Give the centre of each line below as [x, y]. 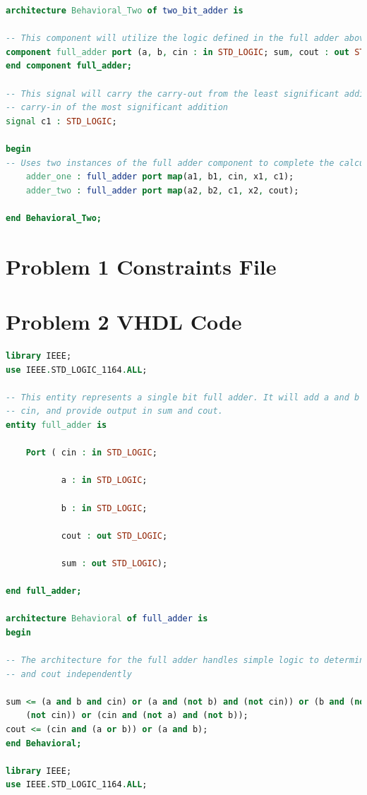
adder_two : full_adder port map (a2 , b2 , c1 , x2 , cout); [162, 190]
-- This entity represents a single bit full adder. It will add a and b [183, 397]
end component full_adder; [69, 66]
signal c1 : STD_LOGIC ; [61, 121]
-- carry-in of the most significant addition [117, 108]
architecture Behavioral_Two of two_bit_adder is [125, 11]
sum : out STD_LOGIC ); [114, 563]
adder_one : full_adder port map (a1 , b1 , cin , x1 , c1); [160, 177]
